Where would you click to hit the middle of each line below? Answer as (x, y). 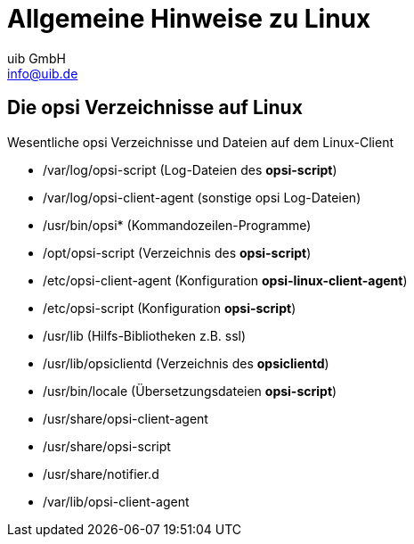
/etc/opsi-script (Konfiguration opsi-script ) (170, 308)
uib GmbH (37, 58)
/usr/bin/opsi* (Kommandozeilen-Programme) (177, 225)
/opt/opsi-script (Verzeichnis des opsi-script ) (177, 252)
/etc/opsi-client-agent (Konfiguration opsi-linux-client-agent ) (225, 280)
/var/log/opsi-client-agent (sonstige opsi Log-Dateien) (202, 197)
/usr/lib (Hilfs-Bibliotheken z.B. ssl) (145, 335)
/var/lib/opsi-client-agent (116, 501)
